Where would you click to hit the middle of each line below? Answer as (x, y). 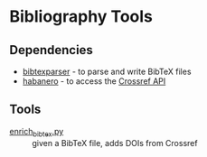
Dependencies (51, 50)
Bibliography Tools (81, 17)
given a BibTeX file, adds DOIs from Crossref (115, 143)
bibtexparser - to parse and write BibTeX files (107, 71)
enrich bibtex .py (37, 132)
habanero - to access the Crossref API (94, 81)
